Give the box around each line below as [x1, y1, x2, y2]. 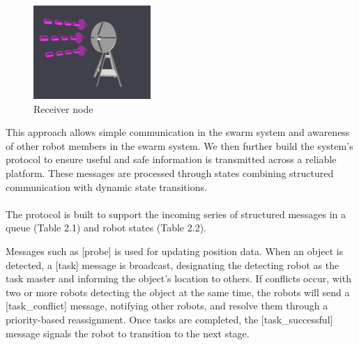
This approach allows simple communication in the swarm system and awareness [6, 125, 350, 139]
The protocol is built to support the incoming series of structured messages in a [6, 206, 346, 221]
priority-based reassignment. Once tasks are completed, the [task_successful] [6, 312, 333, 326]
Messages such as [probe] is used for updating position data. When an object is [6, 243, 344, 258]
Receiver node [33, 101, 93, 116]
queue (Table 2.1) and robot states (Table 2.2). [6, 220, 206, 235]
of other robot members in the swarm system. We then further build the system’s [6, 138, 353, 153]
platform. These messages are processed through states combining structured [6, 165, 334, 180]
